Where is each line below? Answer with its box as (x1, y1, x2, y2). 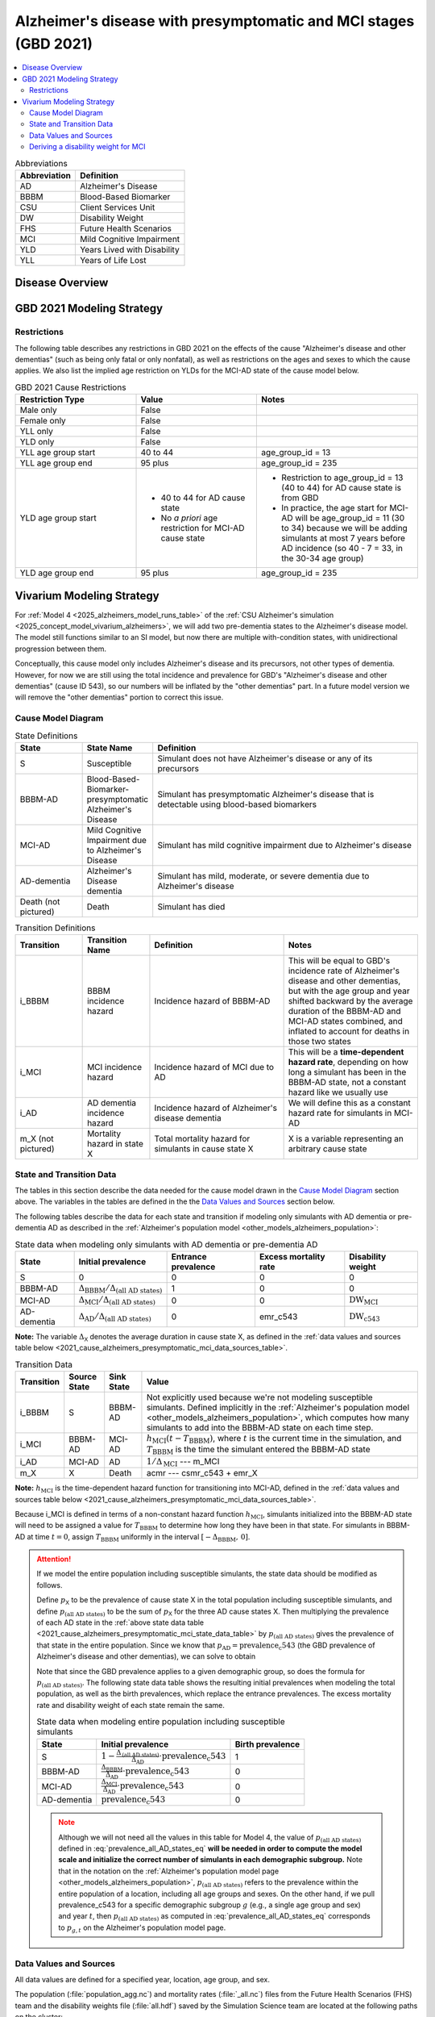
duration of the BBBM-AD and (288, 1005, 402, 1017)
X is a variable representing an (288, 1134, 404, 1145)
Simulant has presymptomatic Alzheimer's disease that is (157, 788, 375, 800)
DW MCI (349, 1295, 379, 1307)
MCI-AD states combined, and (288, 1016, 403, 1027)
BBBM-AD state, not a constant (288, 1077, 407, 1088)
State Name (86, 742, 133, 754)
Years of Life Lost (79, 254, 147, 265)
